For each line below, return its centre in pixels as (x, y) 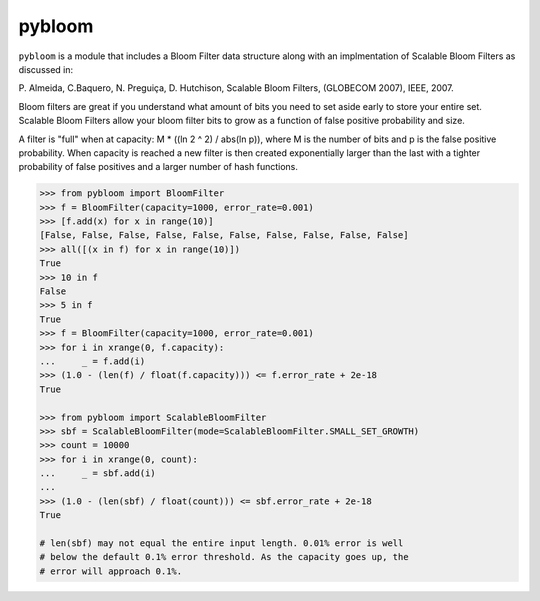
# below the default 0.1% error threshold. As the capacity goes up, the (224, 557)
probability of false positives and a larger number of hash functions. (158, 167)
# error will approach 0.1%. (111, 571)
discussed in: (46, 69)
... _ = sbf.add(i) (98, 473)
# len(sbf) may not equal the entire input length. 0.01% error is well (221, 543)
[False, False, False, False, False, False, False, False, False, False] (224, 235)
